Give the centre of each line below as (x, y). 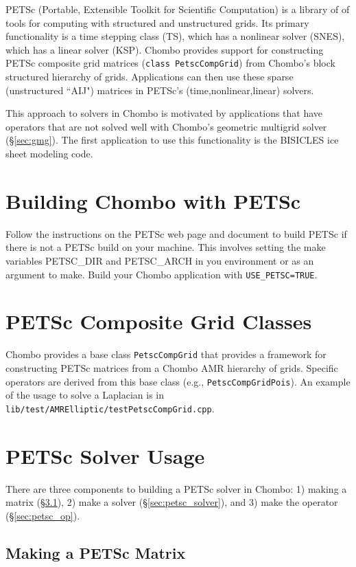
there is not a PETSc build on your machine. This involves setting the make (166, 247)
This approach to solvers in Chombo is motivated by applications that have (164, 113)
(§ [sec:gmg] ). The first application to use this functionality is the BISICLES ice (172, 140)
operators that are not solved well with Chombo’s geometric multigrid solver (166, 126)
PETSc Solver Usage (105, 455)
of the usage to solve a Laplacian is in (85, 395)
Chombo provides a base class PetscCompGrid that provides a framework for (166, 354)
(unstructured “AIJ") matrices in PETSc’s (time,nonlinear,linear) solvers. (160, 90)
